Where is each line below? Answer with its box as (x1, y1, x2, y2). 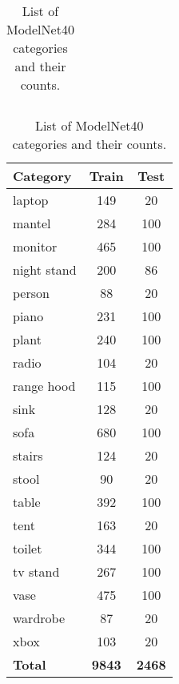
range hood (13, 376, 76, 395)
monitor (13, 237, 58, 255)
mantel (13, 214, 51, 232)
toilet (13, 539, 42, 557)
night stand (13, 260, 77, 279)
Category (13, 167, 72, 185)
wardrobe (13, 609, 65, 627)
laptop (13, 191, 49, 209)
